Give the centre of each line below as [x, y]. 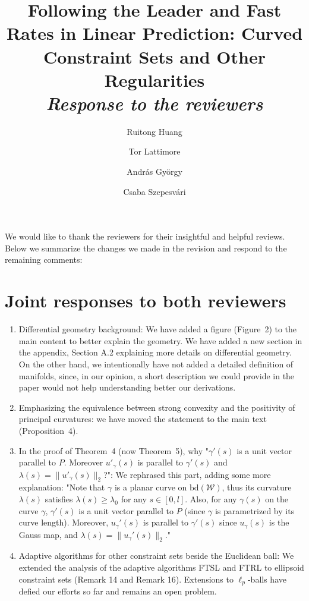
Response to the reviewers [154, 103]
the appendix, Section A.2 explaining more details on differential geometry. [155, 352]
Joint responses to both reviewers [146, 300]
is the [279, 522]
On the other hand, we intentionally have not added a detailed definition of [156, 364]
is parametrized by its [255, 510]
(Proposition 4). [48, 430]
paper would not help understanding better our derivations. [127, 387]
